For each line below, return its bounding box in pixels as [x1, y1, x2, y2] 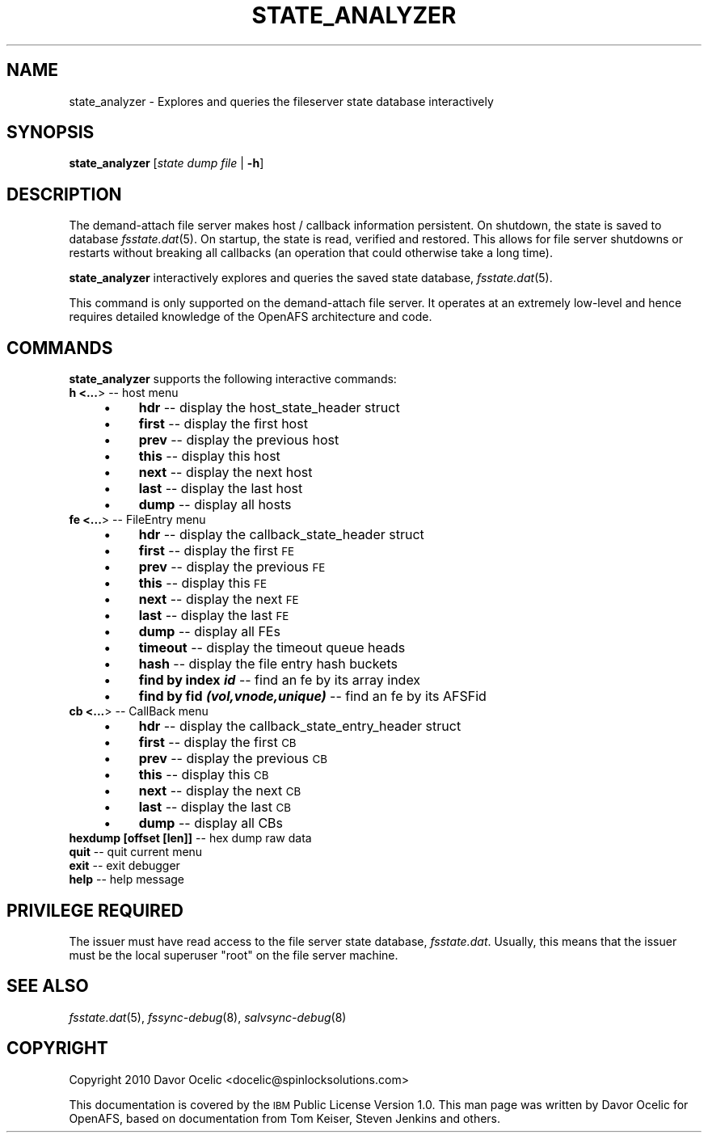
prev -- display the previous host [138, 432, 339, 449]
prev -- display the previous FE [138, 559, 326, 576]
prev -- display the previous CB [138, 750, 327, 767]
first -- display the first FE [138, 542, 295, 559]
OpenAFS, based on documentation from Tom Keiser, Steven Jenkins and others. [69, 1111, 501, 1125]
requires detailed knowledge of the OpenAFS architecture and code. [69, 310, 432, 324]
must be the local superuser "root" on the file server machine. [69, 947, 398, 962]
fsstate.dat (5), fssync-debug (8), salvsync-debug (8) [69, 1010, 347, 1024]
